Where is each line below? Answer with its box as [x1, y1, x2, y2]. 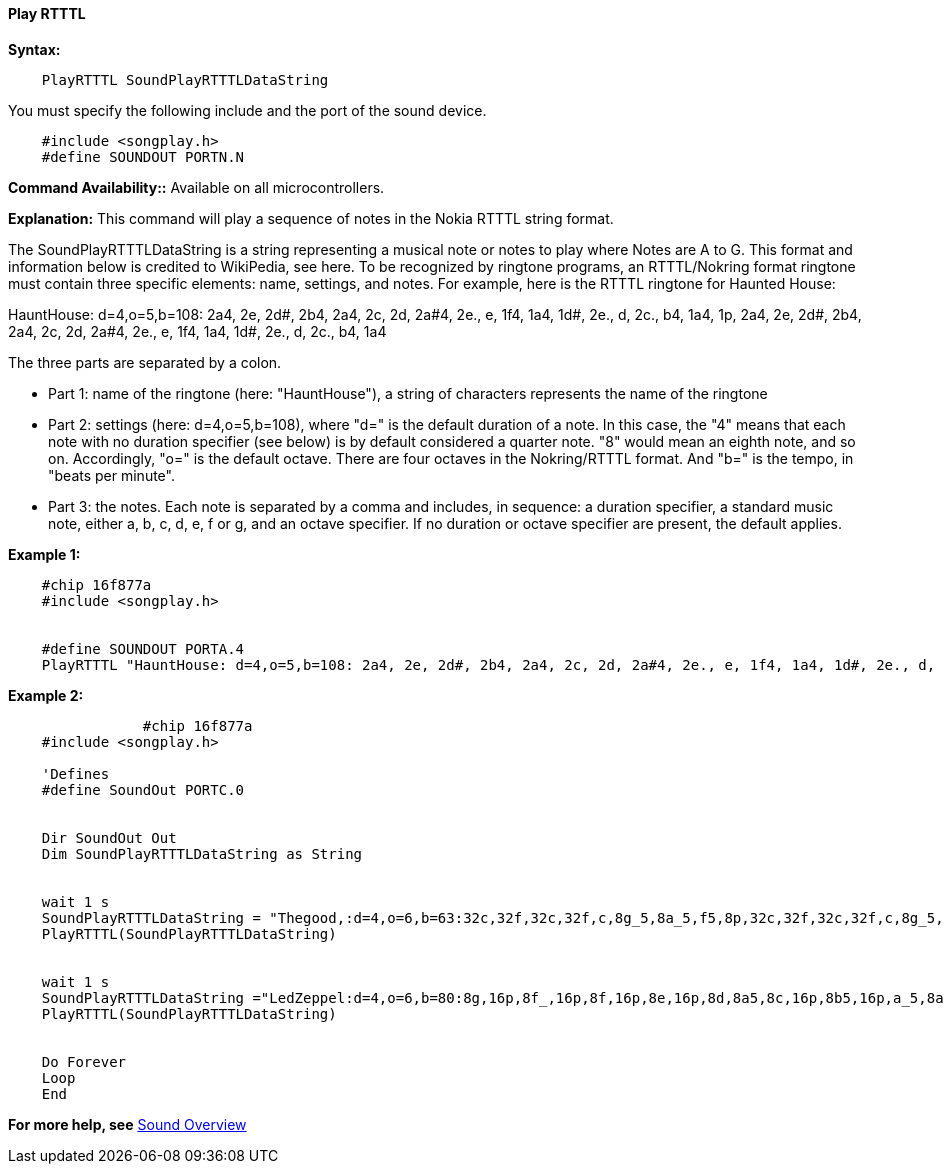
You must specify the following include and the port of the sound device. [8, 101, 487, 119]
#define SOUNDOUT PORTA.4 [41, 640, 245, 657]
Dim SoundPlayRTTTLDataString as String [41, 845, 363, 862]
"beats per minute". [48, 466, 175, 484]
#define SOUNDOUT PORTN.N [41, 148, 245, 165]
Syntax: [8, 40, 61, 58]
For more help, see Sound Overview [8, 1115, 247, 1133]
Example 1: [8, 545, 81, 563]
